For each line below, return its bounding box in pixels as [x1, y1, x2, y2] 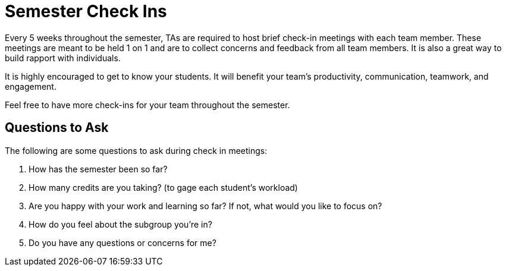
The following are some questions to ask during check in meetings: [5, 145, 268, 156]
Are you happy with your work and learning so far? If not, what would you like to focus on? [29, 200, 382, 211]
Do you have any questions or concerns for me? [29, 237, 216, 248]
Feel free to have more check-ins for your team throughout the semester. [5, 99, 290, 110]
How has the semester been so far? [29, 163, 168, 174]
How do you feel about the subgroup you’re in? [29, 219, 212, 229]
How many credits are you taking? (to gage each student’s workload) [29, 182, 298, 193]
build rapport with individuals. [5, 52, 121, 63]
